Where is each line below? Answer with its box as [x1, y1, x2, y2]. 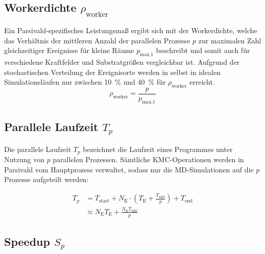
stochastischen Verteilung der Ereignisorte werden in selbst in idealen [4, 66, 221, 77]
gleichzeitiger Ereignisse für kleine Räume [4, 45, 134, 56]
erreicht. [189, 77, 215, 87]
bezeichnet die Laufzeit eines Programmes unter [83, 143, 233, 154]
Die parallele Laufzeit [4, 143, 71, 154]
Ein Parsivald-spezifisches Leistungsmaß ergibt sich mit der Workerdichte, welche [4, 25, 257, 35]
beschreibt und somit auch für [156, 45, 250, 56]
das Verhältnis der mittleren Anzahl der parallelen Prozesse [4, 35, 190, 45]
